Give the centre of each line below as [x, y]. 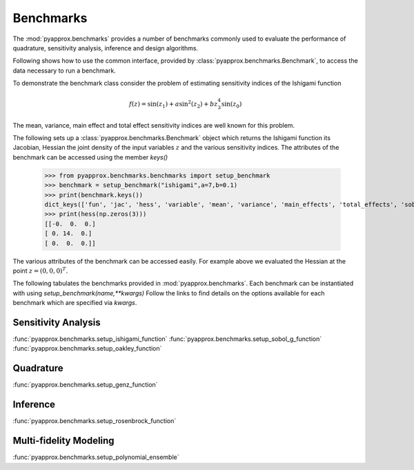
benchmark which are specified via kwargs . [75, 303]
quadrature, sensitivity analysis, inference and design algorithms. [106, 48]
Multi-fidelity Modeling [63, 441]
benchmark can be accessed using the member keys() [90, 157]
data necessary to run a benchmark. [65, 70]
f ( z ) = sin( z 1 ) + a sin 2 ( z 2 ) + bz [173, 104]
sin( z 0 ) [231, 105]
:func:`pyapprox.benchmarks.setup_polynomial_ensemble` [96, 457]
